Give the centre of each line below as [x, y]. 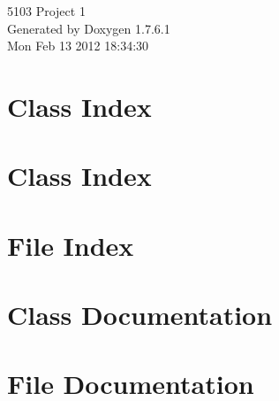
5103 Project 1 [46, 11]
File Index [71, 245]
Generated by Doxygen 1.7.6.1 [89, 28]
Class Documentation [140, 315]
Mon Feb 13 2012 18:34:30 [78, 46]
